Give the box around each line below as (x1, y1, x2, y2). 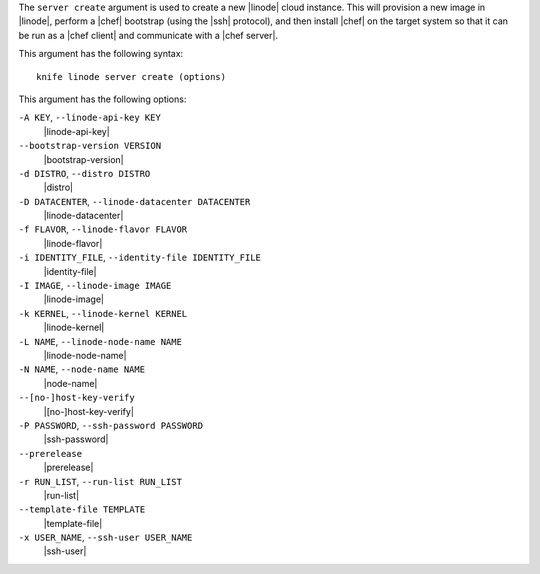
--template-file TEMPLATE (18, 504, 146, 515)
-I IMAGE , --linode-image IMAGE (18, 280, 172, 292)
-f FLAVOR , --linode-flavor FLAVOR (18, 223, 188, 235)
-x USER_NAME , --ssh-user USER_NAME (18, 531, 193, 544)
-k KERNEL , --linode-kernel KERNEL (18, 307, 188, 319)
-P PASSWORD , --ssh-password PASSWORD (18, 419, 204, 431)
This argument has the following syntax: (18, 48, 184, 60)
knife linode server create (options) (36, 71, 227, 82)
